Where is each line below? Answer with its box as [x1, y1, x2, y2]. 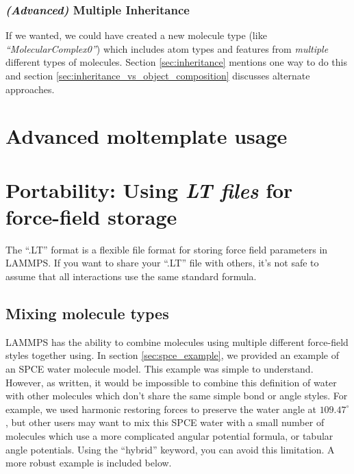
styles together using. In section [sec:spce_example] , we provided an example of [5, 348, 340, 362]
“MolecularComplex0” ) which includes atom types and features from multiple [5, 41, 329, 55]
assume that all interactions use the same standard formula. [5, 269, 257, 284]
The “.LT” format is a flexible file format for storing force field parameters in [5, 242, 328, 256]
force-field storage [5, 202, 177, 230]
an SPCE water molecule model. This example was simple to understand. [5, 362, 314, 376]
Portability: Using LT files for [5, 175, 293, 204]
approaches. [5, 82, 55, 96]
